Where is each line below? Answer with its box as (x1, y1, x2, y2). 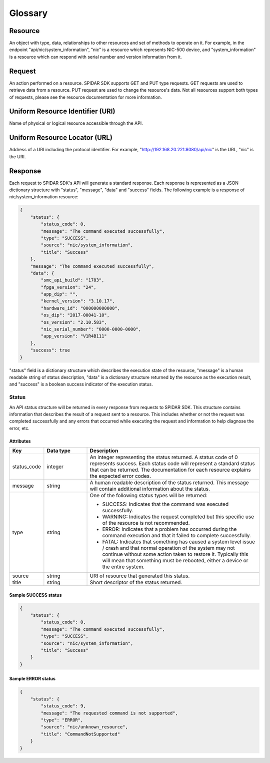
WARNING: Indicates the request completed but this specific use (102, 513, 254, 520)
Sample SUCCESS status (9, 592, 62, 598)
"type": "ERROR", (40, 717, 83, 723)
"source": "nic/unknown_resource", (40, 724, 128, 730)
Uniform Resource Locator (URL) (9, 133, 112, 142)
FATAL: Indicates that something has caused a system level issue (102, 538, 255, 545)
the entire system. (102, 563, 145, 570)
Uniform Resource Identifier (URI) (9, 107, 115, 116)
